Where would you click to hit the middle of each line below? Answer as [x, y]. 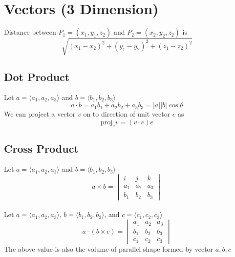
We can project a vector [40, 114]
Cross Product [41, 148]
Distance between [30, 32]
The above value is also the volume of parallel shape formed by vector [109, 249]
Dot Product [37, 77]
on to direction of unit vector [127, 114]
